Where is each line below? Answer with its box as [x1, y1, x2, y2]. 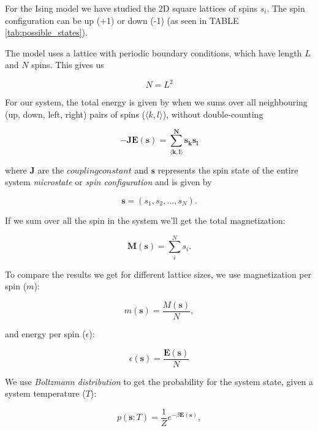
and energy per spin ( [5, 327, 86, 340]
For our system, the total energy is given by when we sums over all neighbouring [5, 96, 308, 109]
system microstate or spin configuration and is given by [5, 175, 212, 188]
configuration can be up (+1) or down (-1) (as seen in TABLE [5, 13, 239, 26]
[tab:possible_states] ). [5, 26, 88, 39]
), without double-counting [162, 108, 263, 121]
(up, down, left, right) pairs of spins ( [5, 108, 146, 121]
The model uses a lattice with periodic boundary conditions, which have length [5, 46, 302, 59]
